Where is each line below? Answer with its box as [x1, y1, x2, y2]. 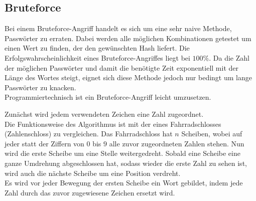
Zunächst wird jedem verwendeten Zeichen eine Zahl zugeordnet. [5, 108, 204, 119]
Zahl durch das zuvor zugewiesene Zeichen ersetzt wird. [5, 187, 175, 197]
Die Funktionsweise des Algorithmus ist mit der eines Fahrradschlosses [5, 118, 221, 129]
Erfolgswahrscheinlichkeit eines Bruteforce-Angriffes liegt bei [5, 52, 190, 63]
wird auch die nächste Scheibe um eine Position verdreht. [5, 167, 181, 178]
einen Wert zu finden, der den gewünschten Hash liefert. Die [5, 43, 190, 53]
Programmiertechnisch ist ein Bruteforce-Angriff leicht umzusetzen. [5, 92, 211, 102]
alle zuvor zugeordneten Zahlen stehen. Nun [109, 138, 244, 148]
